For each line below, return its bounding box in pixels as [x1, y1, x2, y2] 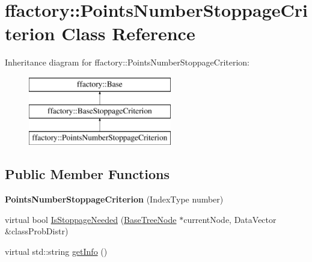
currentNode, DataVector [183, 213, 277, 225]
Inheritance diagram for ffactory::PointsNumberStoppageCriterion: [5, 56, 249, 69]
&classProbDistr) [5, 225, 69, 237]
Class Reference [61, 21, 195, 46]
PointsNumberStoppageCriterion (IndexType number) [5, 193, 224, 206]
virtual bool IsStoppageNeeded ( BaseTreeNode [5, 213, 177, 225]
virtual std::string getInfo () [5, 245, 108, 257]
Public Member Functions [5, 165, 170, 183]
